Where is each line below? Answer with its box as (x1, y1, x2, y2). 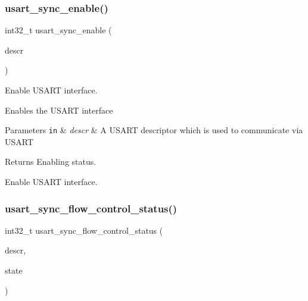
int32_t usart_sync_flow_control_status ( (5, 224, 163, 236)
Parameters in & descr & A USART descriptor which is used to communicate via (5, 124, 303, 136)
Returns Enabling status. (5, 155, 97, 168)
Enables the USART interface (5, 104, 113, 116)
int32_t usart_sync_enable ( (5, 24, 112, 36)
